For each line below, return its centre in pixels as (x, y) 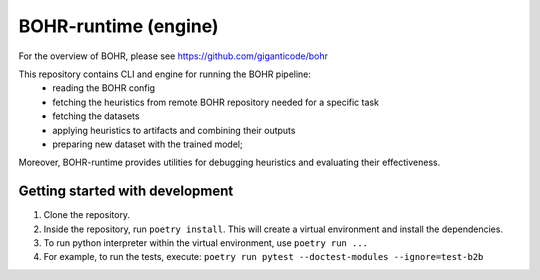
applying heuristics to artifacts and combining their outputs (174, 130)
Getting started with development (126, 191)
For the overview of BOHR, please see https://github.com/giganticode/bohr (173, 56)
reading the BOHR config (103, 88)
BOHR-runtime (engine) (118, 26)
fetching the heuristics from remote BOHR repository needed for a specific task (216, 102)
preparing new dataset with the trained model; (148, 144)
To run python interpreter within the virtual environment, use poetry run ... (206, 242)
